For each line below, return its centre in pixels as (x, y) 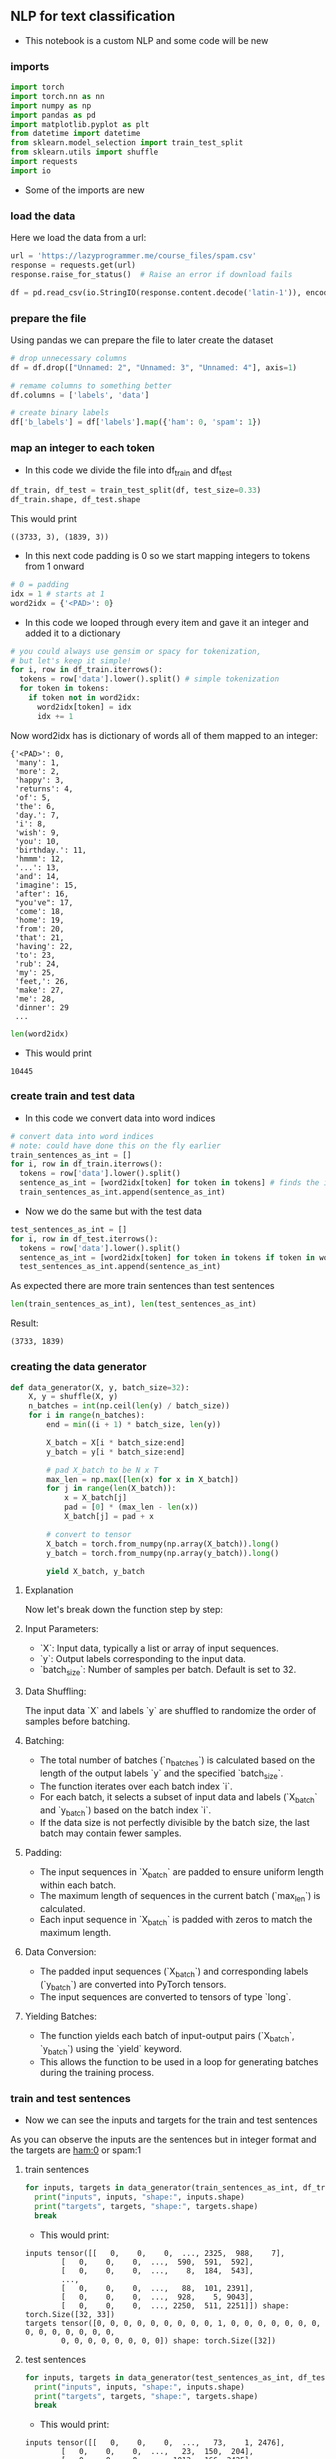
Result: (24, 1323)
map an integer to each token (82, 448)
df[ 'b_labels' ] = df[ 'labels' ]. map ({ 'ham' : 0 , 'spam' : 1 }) (136, 422)
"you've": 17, (44, 902)
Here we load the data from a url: (78, 238)
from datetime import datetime (75, 134)
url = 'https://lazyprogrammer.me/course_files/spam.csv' (133, 256)
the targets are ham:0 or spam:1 (76, 2150)
